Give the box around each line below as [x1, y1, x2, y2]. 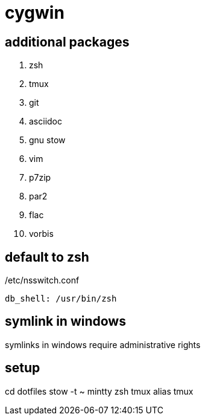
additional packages [5, 34, 130, 50]
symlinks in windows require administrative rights [5, 339, 201, 350]
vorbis [29, 228, 54, 239]
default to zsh [5, 249, 89, 265]
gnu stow [29, 135, 66, 146]
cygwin [5, 2, 65, 23]
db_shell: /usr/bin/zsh [5, 294, 117, 304]
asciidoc [29, 116, 62, 127]
